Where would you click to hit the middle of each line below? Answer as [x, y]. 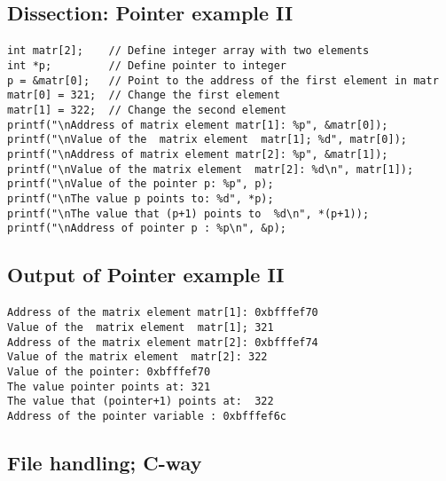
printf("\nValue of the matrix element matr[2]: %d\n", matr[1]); [211, 169]
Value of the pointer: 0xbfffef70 [109, 371]
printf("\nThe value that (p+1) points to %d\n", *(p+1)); [188, 213]
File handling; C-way [105, 462]
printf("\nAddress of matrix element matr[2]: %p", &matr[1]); [198, 154]
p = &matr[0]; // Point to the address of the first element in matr [223, 80]
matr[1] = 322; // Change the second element [147, 110]
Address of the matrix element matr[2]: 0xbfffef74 [163, 342]
